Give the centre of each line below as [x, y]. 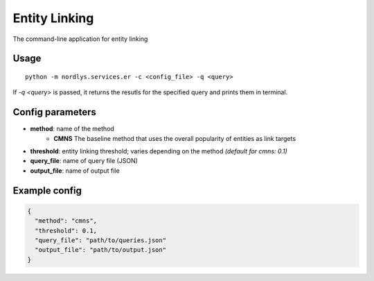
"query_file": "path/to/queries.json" [100, 240]
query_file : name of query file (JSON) [84, 161]
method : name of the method [72, 129]
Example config [47, 190]
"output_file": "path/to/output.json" [100, 250]
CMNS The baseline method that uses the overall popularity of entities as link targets [175, 138]
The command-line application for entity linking [80, 39]
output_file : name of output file [75, 171]
